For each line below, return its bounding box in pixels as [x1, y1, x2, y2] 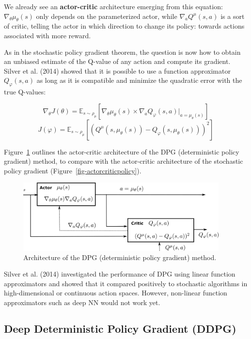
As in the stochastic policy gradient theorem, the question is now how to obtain [4, 46, 241, 57]
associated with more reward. [4, 30, 91, 40]
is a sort [220, 11, 245, 21]
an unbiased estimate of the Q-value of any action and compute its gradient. [4, 56, 231, 66]
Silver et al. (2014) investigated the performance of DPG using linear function [4, 268, 235, 278]
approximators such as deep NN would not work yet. [4, 297, 160, 307]
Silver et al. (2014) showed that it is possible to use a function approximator [4, 65, 231, 76]
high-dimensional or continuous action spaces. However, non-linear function [4, 288, 227, 298]
